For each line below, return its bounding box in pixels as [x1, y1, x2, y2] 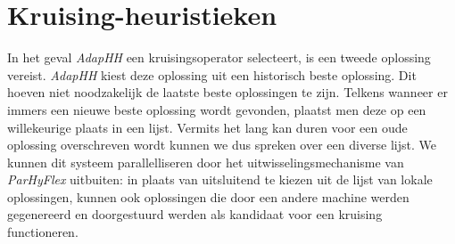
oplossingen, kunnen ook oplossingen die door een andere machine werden [7, 187, 409, 206]
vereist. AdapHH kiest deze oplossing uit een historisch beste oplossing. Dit [7, 65, 417, 84]
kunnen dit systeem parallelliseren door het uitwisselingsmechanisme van [7, 152, 404, 171]
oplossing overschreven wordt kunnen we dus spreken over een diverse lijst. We [7, 135, 437, 154]
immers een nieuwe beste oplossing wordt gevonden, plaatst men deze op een [7, 100, 426, 118]
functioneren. [7, 223, 79, 241]
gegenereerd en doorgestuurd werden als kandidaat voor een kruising [7, 205, 383, 224]
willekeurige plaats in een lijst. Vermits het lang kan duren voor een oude [7, 118, 408, 136]
